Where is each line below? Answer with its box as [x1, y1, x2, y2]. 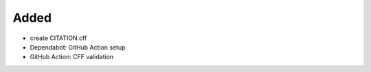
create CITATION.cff [30, 34, 87, 42]
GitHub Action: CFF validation [30, 53, 114, 61]
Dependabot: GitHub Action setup [30, 43, 126, 51]
